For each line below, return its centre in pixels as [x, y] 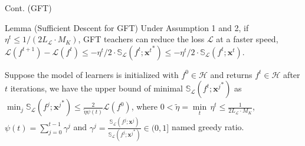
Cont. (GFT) [28, 8]
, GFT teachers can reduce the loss [141, 39]
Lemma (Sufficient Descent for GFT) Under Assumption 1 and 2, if [127, 27]
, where [145, 106]
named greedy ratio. [208, 127]
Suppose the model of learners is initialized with [92, 74]
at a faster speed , [247, 39]
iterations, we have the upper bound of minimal [96, 88]
